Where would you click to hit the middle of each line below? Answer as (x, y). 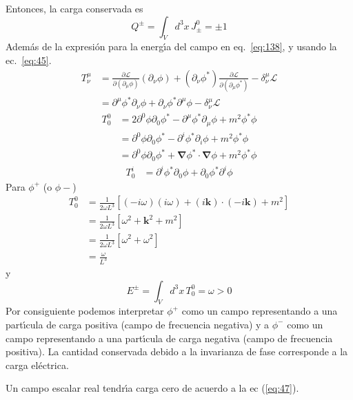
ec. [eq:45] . (29, 60)
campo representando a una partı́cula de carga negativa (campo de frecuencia (169, 338)
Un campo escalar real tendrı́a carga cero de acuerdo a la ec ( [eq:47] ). (152, 388)
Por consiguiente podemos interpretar (85, 311)
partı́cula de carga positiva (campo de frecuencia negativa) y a (138, 324)
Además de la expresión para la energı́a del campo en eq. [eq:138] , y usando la (171, 46)
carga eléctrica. (37, 365)
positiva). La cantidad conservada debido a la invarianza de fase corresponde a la (177, 351)
